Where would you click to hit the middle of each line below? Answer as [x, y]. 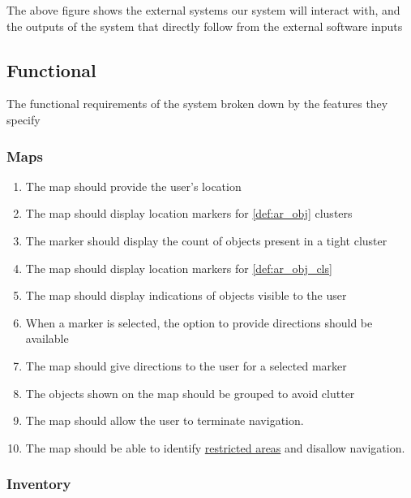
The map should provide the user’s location [133, 186]
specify [24, 119]
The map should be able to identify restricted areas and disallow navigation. [215, 447]
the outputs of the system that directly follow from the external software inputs [205, 26]
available [47, 338]
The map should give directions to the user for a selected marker [186, 365]
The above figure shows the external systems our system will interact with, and [203, 10]
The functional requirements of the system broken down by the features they [197, 104]
